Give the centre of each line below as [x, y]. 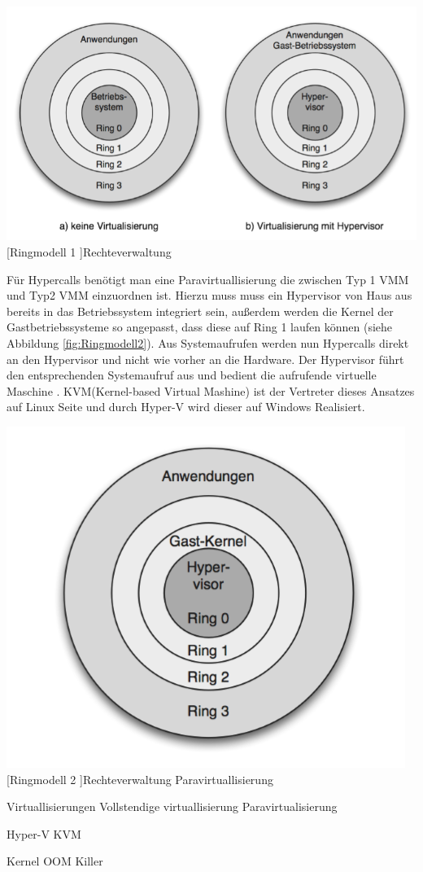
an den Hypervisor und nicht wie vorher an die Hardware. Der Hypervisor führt [205, 359]
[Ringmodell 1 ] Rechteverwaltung [89, 252]
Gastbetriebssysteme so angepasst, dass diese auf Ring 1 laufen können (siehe [200, 327]
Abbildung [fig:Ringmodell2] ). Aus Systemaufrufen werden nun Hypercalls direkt [208, 342]
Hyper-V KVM [44, 833]
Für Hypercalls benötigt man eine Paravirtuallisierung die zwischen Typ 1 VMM [208, 279]
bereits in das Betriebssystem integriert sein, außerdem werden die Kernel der [200, 311]
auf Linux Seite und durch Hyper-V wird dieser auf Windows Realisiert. [186, 407]
